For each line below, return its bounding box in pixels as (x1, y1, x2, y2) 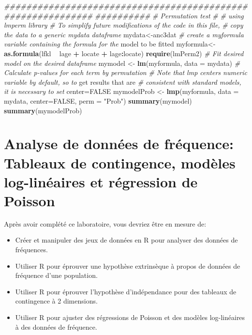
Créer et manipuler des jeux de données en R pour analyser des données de (15, 235, 238, 245)
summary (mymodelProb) (4, 105, 82, 115)
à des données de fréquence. (15, 321, 97, 332)
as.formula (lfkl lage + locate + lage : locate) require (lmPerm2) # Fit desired (4, 48, 244, 58)
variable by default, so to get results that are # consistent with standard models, (4, 76, 241, 87)
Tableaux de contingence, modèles (4, 152, 236, 172)
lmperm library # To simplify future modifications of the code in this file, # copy (4, 20, 243, 30)
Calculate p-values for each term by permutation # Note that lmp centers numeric (4, 67, 248, 77)
